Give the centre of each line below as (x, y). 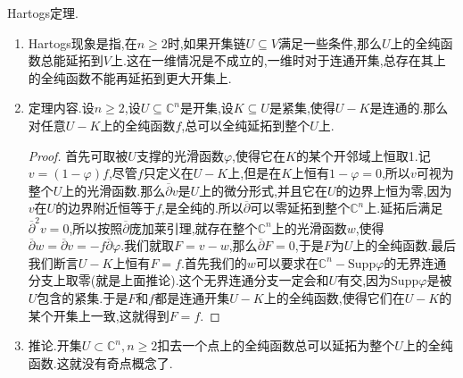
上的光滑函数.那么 (114, 190)
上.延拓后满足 (404, 208)
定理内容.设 (61, 108)
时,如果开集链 (207, 42)
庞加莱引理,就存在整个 (193, 227)
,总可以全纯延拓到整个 (246, 125)
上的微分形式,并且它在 (263, 190)
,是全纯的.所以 (203, 208)
